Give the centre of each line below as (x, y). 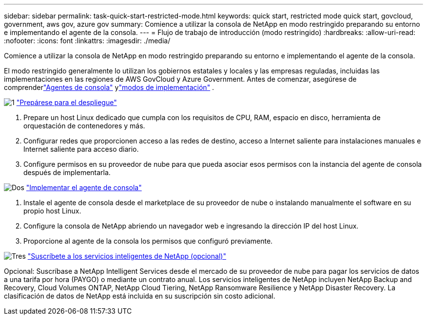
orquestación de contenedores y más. (84, 126)
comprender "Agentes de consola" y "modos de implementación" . (109, 87)
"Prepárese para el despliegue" (67, 102)
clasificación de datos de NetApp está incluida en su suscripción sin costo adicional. (140, 296)
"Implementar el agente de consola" (84, 187)
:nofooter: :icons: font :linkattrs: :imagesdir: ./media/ (87, 41)
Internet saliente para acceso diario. (81, 149)
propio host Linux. (52, 211)
